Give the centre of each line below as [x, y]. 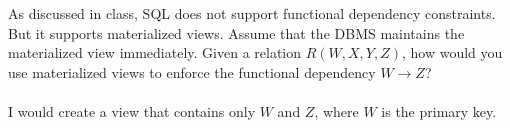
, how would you [452, 52]
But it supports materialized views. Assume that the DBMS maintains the [236, 32]
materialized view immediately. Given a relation [155, 52]
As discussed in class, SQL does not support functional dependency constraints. [252, 13]
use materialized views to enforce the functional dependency [192, 71]
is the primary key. [439, 110]
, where [336, 110]
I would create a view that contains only [132, 110]
